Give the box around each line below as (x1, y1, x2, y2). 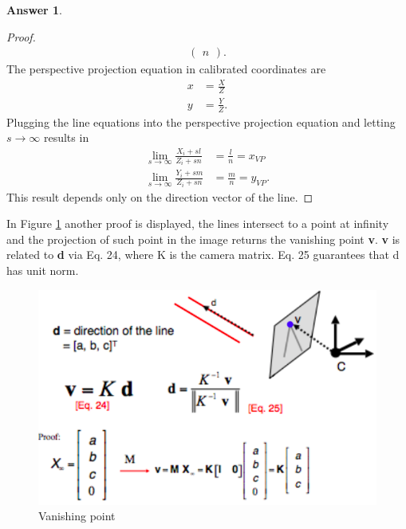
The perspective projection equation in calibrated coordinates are (6, 61, 326, 77)
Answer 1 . (6, 2, 62, 18)
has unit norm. (6, 262, 79, 279)
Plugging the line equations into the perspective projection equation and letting (6, 113, 396, 130)
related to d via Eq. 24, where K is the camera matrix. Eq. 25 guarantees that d (6, 246, 400, 263)
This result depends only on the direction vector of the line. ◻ (6, 188, 313, 205)
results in (43, 129, 89, 146)
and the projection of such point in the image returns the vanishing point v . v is (6, 230, 400, 247)
